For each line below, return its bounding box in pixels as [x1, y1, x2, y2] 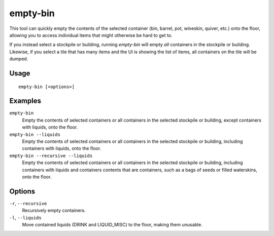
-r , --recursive [9, 200, 47, 206]
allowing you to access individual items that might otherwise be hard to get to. [9, 32, 173, 38]
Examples [9, 97, 42, 105]
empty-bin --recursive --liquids [9, 152, 93, 159]
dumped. [9, 56, 28, 62]
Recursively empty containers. [22, 208, 86, 214]
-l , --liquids [9, 214, 42, 220]
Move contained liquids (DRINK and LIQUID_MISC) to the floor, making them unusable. [22, 222, 202, 228]
